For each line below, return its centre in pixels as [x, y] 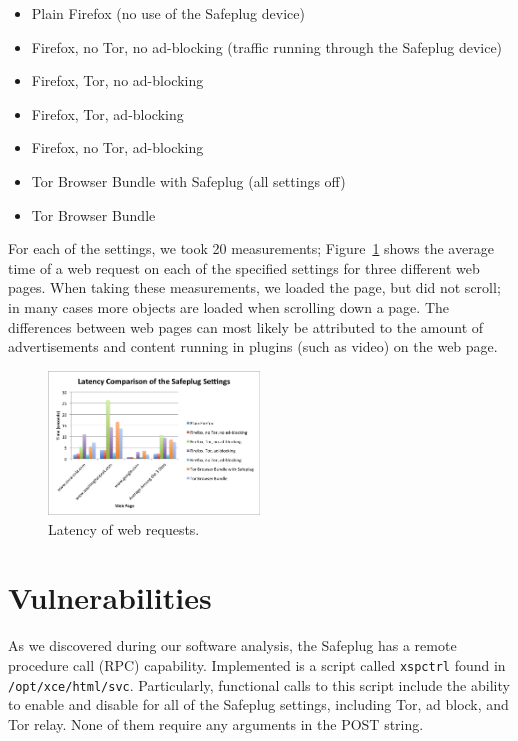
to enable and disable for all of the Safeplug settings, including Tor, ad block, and [258, 704]
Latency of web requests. [124, 528]
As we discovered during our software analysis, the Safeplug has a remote [232, 645]
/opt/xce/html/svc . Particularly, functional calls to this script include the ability [259, 684]
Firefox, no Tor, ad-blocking [117, 147]
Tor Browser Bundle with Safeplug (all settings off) [188, 180]
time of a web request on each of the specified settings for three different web [244, 267]
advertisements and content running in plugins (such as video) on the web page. [253, 346]
